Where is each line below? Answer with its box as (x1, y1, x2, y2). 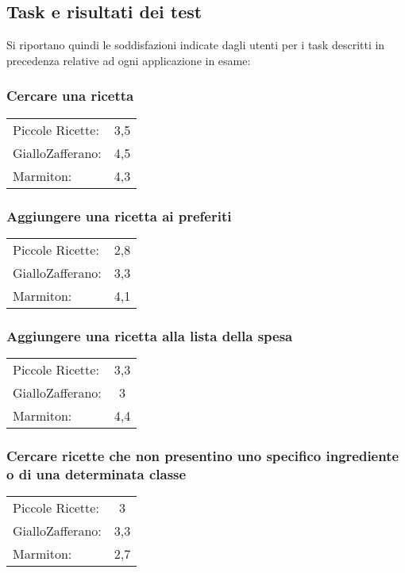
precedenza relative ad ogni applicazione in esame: (6, 52, 251, 68)
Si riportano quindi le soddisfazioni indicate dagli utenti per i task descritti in (6, 37, 385, 53)
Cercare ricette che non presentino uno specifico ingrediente (6, 445, 399, 465)
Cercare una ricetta (6, 86, 134, 106)
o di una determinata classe (6, 463, 187, 483)
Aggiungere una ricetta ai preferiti (6, 206, 232, 225)
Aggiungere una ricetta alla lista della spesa (6, 325, 293, 345)
